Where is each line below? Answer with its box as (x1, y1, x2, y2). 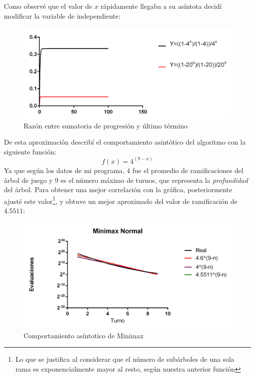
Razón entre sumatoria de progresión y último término (24, 120, 188, 130)
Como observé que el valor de (4, 1, 92, 11)
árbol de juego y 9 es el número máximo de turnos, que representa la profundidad (4, 175, 248, 185)
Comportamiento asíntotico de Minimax (24, 330, 144, 340)
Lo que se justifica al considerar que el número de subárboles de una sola (15, 354, 234, 364)
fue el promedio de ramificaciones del (132, 165, 244, 175)
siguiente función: (4, 146, 56, 156)
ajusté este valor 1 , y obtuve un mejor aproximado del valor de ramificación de (4, 194, 237, 206)
